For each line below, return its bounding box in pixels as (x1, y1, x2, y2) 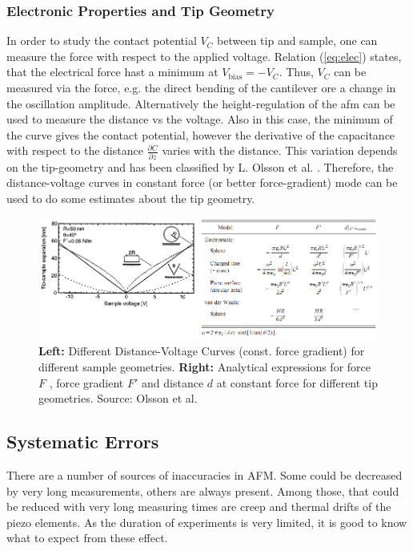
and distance (142, 374, 204, 391)
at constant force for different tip (216, 374, 378, 391)
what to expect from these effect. (6, 529, 168, 546)
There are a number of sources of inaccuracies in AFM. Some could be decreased (6, 467, 403, 484)
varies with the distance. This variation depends (162, 142, 398, 159)
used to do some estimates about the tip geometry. (6, 189, 255, 206)
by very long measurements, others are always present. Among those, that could (6, 482, 399, 499)
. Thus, (279, 63, 314, 80)
